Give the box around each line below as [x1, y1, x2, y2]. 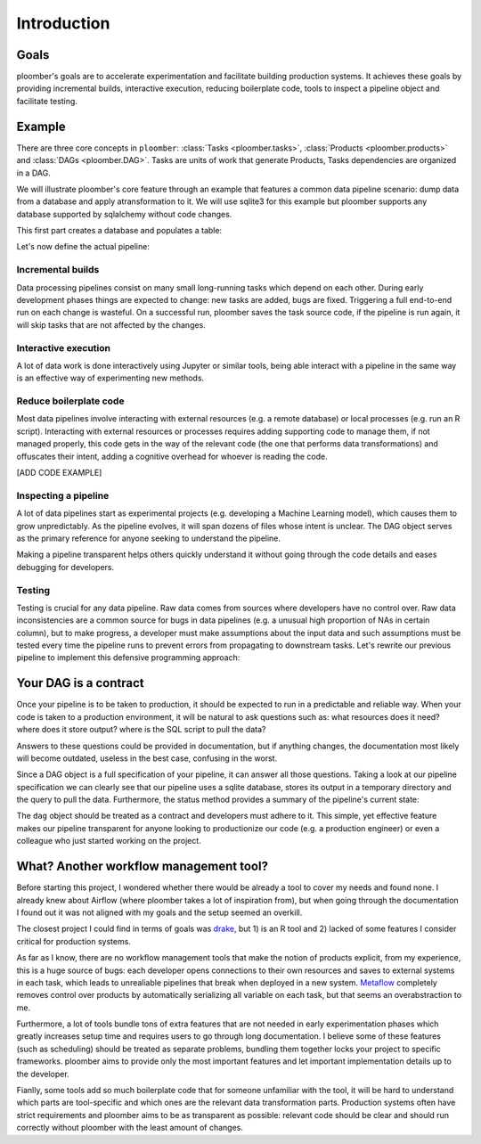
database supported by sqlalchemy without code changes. [16, 208, 232, 219]
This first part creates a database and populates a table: [16, 225, 223, 236]
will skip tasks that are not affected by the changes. [16, 319, 207, 330]
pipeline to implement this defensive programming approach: [16, 652, 240, 663]
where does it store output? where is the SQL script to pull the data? [16, 724, 266, 735]
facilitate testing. [16, 95, 77, 106]
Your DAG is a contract [16, 675, 144, 690]
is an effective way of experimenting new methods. [16, 372, 205, 383]
